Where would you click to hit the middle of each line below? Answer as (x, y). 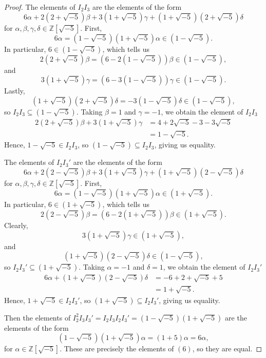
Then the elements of (37, 317)
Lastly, (15, 91)
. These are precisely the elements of (117, 348)
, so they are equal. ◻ (227, 348)
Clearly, (16, 225)
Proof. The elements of (40, 7)
